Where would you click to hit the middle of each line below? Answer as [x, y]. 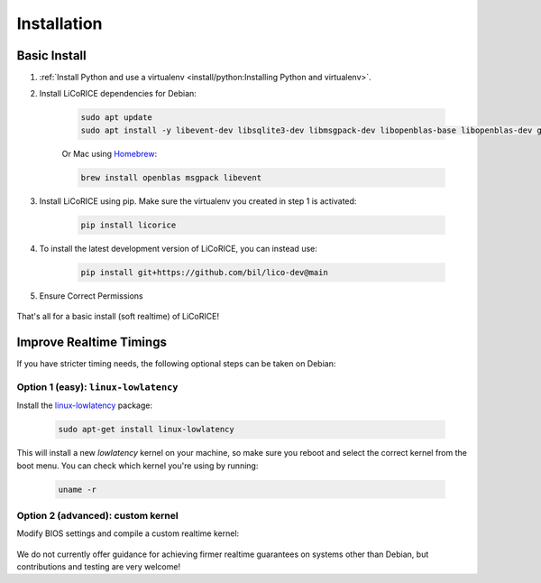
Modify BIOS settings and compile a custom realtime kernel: [128, 533]
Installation [60, 23]
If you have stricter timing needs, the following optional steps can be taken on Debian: [176, 364]
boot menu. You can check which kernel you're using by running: [138, 466]
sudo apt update [117, 118]
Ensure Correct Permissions [91, 296]
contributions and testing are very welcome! [98, 567]
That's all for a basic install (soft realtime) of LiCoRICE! [118, 317]
